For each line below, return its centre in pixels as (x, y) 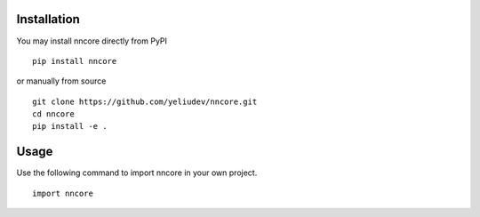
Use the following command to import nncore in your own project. (137, 173)
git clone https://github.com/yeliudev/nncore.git (145, 101)
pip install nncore (75, 61)
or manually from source (61, 81)
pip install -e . (70, 126)
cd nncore (53, 114)
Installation (48, 19)
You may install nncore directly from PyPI (92, 41)
